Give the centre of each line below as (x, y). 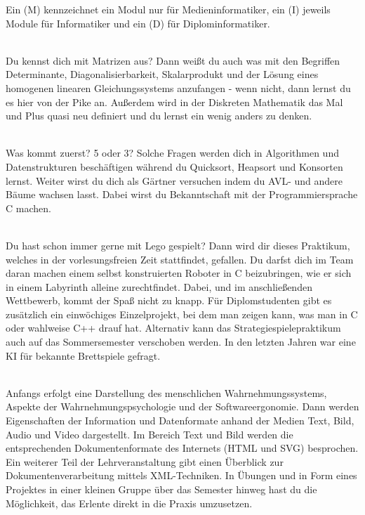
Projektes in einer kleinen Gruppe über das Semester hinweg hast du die (161, 489)
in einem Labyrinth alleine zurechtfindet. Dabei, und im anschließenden (159, 286)
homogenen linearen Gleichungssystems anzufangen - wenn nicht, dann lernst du (178, 87)
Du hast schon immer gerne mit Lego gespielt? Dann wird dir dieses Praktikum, (178, 245)
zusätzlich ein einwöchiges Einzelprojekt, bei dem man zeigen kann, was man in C (182, 314)
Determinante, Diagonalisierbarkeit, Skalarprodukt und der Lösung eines (162, 74)
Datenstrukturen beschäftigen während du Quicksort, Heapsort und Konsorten (174, 166)
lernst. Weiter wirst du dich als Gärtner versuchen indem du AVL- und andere (174, 180)
